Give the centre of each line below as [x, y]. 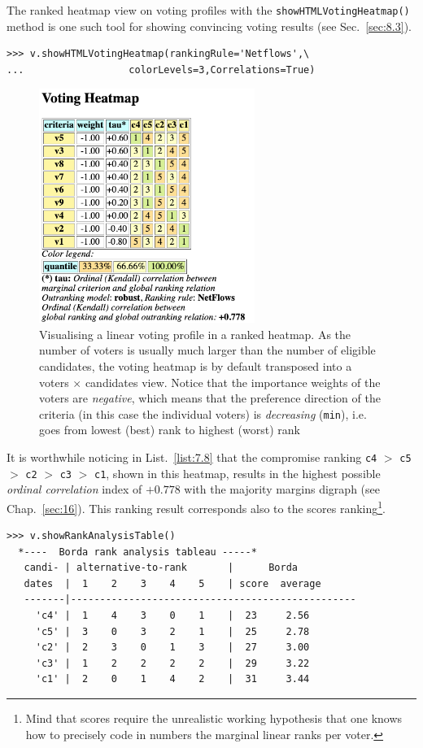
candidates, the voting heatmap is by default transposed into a [196, 365]
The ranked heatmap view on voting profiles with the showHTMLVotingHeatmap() [208, 10]
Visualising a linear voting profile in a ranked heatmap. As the [195, 334]
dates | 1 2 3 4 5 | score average [172, 583]
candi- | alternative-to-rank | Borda [161, 568]
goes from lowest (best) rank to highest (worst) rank [170, 430]
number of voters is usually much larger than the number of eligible [207, 350]
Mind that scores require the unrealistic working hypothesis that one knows [214, 718]
